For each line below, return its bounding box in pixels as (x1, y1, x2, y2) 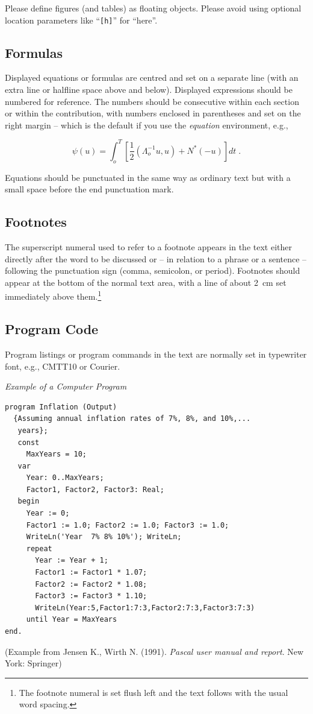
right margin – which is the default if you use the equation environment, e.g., (5, 118, 288, 131)
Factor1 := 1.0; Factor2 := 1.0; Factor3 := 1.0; (26, 520, 229, 529)
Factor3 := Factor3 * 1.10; (35, 592, 147, 601)
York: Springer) (5, 657, 62, 669)
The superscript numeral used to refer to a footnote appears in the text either (5, 241, 292, 253)
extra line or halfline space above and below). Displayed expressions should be (5, 83, 293, 96)
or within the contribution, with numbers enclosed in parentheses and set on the (5, 107, 301, 119)
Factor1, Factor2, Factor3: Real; (26, 485, 164, 494)
